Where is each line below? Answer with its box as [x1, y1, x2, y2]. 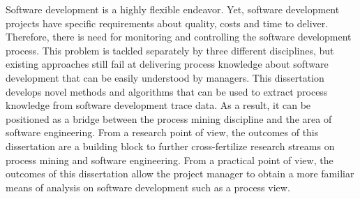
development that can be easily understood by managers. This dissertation [6, 70, 324, 84]
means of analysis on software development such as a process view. [6, 179, 290, 194]
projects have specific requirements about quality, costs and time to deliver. [6, 15, 329, 30]
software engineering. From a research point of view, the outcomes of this [6, 125, 319, 140]
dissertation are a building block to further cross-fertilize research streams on [6, 138, 335, 153]
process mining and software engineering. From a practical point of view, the [6, 152, 333, 167]
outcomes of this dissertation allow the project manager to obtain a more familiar [6, 166, 354, 181]
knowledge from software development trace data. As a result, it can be [6, 98, 311, 112]
